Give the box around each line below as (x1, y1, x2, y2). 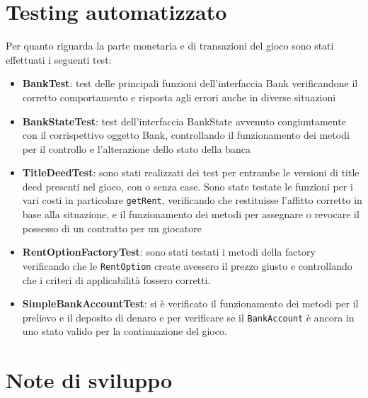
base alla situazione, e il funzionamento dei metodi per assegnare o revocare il (22, 207, 360, 222)
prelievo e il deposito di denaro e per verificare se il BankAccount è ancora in (22, 309, 355, 324)
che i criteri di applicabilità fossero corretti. (22, 272, 211, 287)
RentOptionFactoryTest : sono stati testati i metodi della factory (22, 244, 316, 259)
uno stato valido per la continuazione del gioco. (22, 324, 227, 339)
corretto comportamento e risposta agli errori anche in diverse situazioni (22, 89, 336, 104)
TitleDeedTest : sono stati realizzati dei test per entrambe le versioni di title (22, 165, 360, 180)
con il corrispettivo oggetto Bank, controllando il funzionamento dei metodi (22, 127, 350, 142)
